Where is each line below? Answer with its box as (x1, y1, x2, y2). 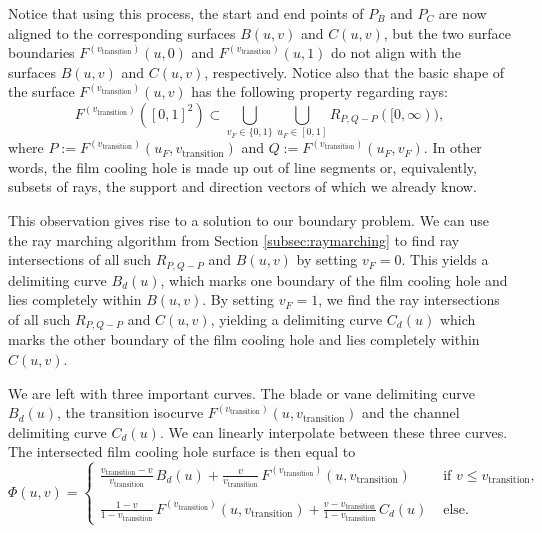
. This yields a (401, 249, 489, 270)
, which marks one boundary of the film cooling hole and (160, 269, 508, 290)
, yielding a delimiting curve (210, 308, 383, 329)
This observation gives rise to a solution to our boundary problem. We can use (8, 210, 489, 231)
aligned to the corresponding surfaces (8, 22, 236, 43)
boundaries (8, 42, 75, 63)
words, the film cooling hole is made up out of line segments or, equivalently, (8, 156, 477, 177)
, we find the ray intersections (318, 289, 500, 310)
